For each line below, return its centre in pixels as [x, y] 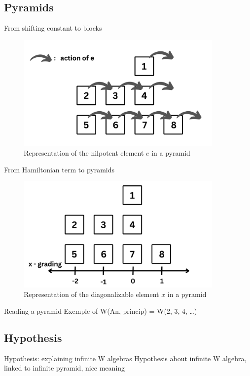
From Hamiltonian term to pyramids [59, 169]
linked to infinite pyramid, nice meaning [65, 368]
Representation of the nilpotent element [84, 153]
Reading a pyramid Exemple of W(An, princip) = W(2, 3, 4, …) [101, 311]
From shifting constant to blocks [53, 28]
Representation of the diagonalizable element [91, 294]
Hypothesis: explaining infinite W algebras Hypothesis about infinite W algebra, [125, 358]
